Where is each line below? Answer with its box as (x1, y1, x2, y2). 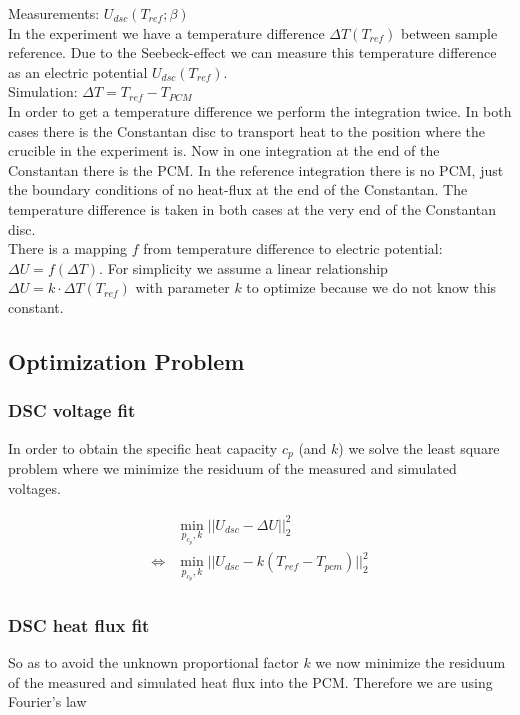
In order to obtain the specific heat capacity (8, 437, 278, 458)
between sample (401, 22, 498, 43)
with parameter (135, 277, 230, 298)
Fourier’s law (8, 691, 87, 712)
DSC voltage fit (8, 398, 136, 423)
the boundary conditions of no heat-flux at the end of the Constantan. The (8, 179, 468, 200)
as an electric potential (8, 61, 148, 82)
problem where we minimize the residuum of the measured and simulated (8, 457, 457, 478)
